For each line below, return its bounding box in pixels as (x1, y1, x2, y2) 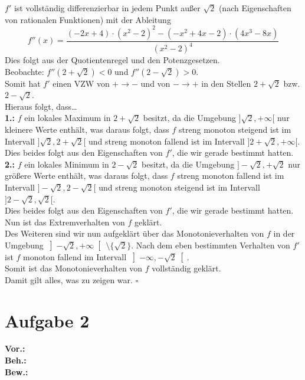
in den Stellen (201, 77, 251, 89)
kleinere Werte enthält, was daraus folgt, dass (5, 123, 169, 136)
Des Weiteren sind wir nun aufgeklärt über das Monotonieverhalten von (5, 227, 264, 240)
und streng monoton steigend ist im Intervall (99, 181, 260, 193)
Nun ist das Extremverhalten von (5, 215, 125, 228)
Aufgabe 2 (5, 308, 90, 332)
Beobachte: (5, 65, 44, 77)
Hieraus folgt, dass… (5, 100, 77, 112)
